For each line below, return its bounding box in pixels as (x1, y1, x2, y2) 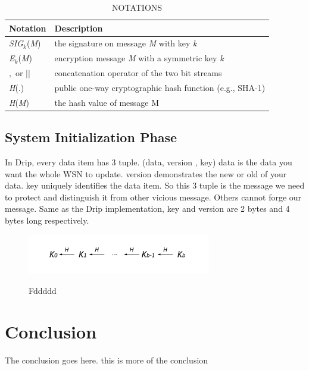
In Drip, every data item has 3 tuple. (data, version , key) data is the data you (5, 156, 292, 168)
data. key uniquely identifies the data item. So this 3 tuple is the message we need (5, 179, 305, 192)
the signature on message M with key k (54, 37, 197, 49)
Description (54, 21, 103, 34)
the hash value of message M (54, 96, 160, 108)
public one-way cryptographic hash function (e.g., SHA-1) (54, 81, 266, 93)
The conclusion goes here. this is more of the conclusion (5, 353, 208, 366)
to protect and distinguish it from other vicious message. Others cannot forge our (5, 190, 302, 203)
